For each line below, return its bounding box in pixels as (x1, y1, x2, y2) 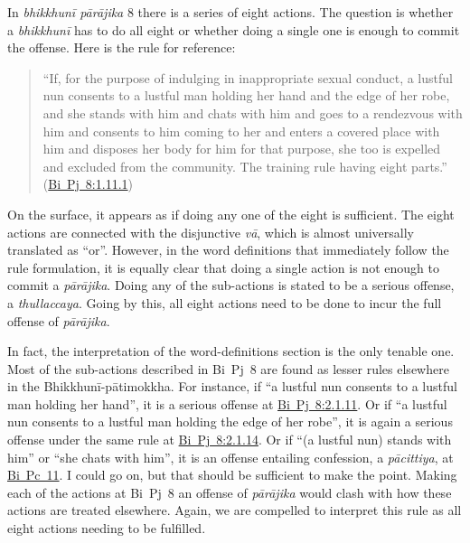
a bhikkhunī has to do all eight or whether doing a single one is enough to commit (7, 20, 460, 39)
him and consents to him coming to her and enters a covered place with (42, 121, 440, 140)
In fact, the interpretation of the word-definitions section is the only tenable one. (7, 342, 455, 360)
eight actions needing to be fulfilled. (7, 519, 206, 538)
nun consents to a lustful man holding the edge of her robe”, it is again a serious (7, 412, 453, 431)
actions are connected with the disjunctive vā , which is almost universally (7, 222, 415, 241)
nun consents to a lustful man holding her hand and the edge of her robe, (42, 86, 450, 105)
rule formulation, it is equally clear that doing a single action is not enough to (7, 257, 439, 276)
